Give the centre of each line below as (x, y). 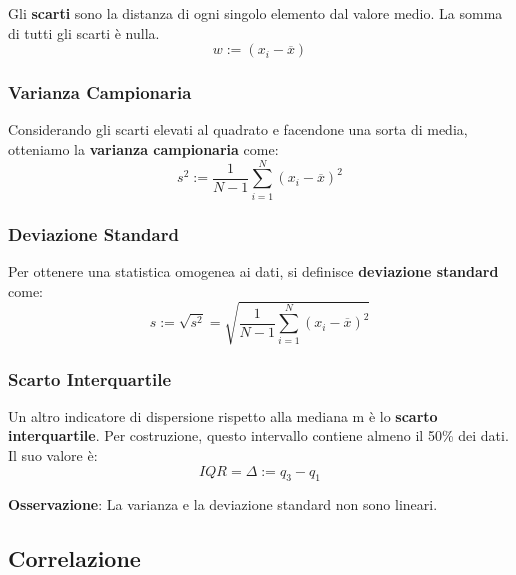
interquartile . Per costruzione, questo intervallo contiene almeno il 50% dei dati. (258, 435)
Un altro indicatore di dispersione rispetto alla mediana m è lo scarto (223, 415)
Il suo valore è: (53, 455)
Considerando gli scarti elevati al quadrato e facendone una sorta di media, (238, 129)
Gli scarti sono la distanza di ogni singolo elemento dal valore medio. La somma (255, 13)
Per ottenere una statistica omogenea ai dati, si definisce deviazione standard (253, 270)
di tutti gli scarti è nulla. (84, 32)
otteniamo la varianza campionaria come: (143, 149)
